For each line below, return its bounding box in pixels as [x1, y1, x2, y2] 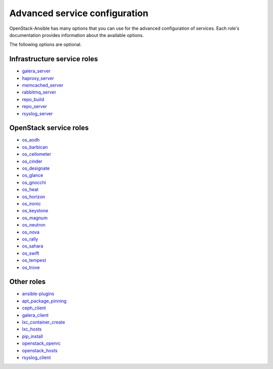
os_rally [22, 236, 38, 242]
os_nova [22, 229, 40, 235]
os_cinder [22, 158, 42, 164]
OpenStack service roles [9, 124, 89, 132]
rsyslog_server [22, 110, 53, 116]
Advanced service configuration [9, 8, 149, 19]
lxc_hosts [22, 326, 42, 332]
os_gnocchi [22, 179, 47, 186]
